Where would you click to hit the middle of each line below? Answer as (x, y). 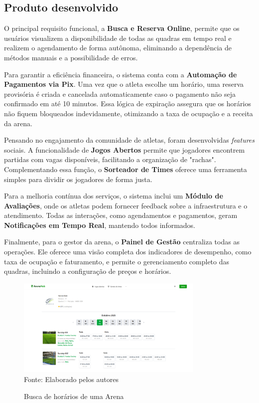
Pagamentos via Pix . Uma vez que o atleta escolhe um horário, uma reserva (124, 84)
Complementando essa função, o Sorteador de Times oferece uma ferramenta (126, 169)
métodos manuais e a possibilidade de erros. (71, 57)
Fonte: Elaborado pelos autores (71, 379)
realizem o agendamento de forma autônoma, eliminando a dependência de (118, 48)
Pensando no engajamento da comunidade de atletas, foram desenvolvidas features (129, 140)
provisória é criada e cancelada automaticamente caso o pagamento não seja (120, 94)
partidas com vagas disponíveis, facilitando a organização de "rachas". (110, 159)
